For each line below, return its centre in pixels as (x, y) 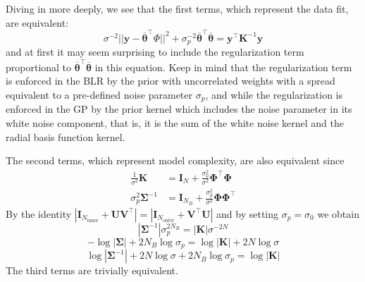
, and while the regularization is (274, 94)
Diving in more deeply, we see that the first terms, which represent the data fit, (177, 8)
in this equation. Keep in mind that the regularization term (223, 67)
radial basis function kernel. (66, 136)
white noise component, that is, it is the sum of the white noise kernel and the (175, 122)
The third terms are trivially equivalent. (92, 270)
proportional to (39, 67)
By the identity (39, 213)
